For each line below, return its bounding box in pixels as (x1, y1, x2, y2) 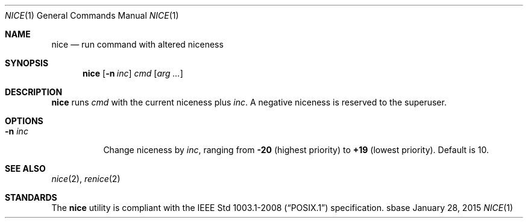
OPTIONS (5, 116, 43, 126)
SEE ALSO (5, 163, 46, 174)
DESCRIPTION (5, 87, 63, 97)
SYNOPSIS (5, 58, 49, 68)
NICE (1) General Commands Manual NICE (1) (5, 10, 179, 20)
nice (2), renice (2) (51, 174, 121, 184)
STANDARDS (5, 192, 57, 203)
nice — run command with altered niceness (51, 39, 224, 49)
